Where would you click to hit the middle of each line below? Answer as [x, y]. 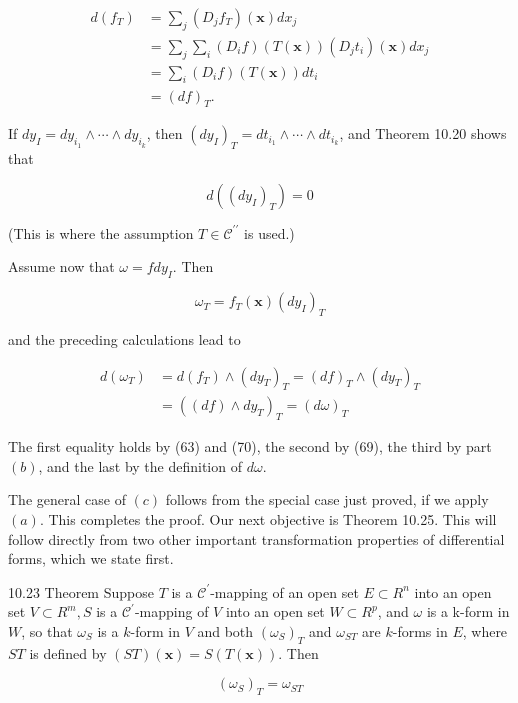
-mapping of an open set [284, 591]
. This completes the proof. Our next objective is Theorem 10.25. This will [268, 518]
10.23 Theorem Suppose [81, 591]
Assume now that [61, 266]
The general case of [67, 499]
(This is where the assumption [101, 232]
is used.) [269, 232]
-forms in [420, 630]
